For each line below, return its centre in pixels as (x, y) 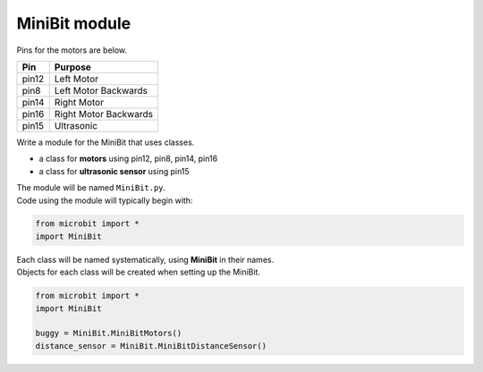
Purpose (72, 67)
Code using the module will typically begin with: (105, 200)
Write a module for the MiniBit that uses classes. (106, 142)
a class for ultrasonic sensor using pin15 (114, 171)
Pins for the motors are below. (72, 50)
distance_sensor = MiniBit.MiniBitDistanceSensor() (151, 346)
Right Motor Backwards (104, 114)
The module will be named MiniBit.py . (91, 188)
